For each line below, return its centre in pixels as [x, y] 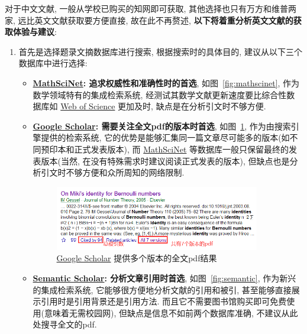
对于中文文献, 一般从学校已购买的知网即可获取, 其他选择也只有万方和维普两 [151, 8]
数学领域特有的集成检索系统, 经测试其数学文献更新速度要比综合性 [160, 94]
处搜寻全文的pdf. [65, 324]
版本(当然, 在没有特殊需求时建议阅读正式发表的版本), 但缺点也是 [165, 160]
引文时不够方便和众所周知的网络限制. [113, 172]
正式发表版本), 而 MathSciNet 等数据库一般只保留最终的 [182, 149]
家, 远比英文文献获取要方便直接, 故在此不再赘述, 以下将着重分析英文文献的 [149, 20]
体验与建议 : [35, 32]
